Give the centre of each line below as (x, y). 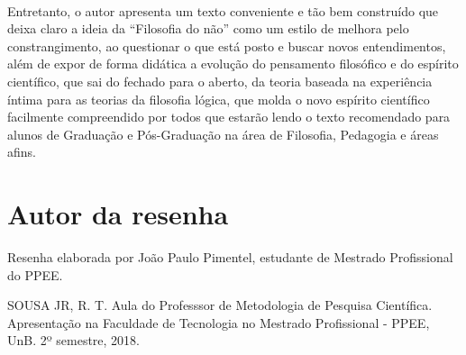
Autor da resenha (118, 214)
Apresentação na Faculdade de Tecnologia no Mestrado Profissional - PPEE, (219, 322)
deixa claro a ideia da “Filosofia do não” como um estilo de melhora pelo (208, 28)
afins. (22, 152)
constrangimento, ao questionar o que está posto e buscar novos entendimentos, (227, 46)
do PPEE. (35, 274)
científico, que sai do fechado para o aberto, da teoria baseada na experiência (220, 81)
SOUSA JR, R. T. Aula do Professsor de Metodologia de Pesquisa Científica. (220, 305)
